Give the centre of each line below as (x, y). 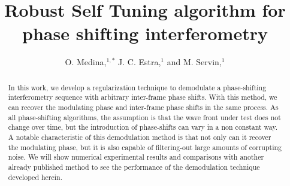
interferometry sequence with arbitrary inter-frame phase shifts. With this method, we (143, 97)
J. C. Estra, (140, 62)
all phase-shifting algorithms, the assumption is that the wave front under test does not (144, 117)
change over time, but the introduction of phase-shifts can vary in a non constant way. (143, 127)
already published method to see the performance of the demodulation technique (134, 167)
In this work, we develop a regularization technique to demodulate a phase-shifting (137, 87)
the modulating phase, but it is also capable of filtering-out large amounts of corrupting (145, 147)
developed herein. (35, 177)
